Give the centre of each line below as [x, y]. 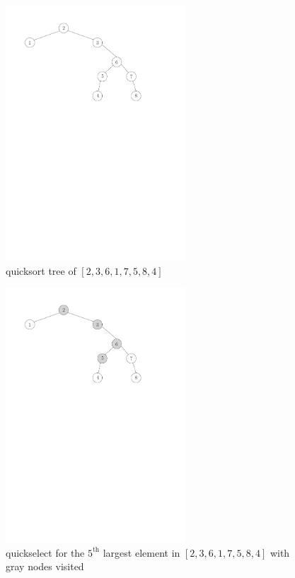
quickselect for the [45, 552]
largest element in [141, 552]
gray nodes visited [45, 566]
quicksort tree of [41, 270]
